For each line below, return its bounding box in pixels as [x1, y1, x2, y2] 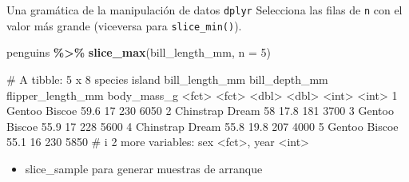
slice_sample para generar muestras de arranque [25, 160, 263, 176]
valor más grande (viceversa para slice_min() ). [6, 17, 242, 34]
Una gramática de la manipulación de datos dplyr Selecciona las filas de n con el [6, 2, 403, 18]
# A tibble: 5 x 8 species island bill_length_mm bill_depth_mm [6, 70, 328, 87]
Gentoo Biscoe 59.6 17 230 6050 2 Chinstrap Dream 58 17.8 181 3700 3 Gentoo [6, 102, 394, 119]
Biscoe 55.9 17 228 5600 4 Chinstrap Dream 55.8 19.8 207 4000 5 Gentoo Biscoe [6, 117, 399, 134]
